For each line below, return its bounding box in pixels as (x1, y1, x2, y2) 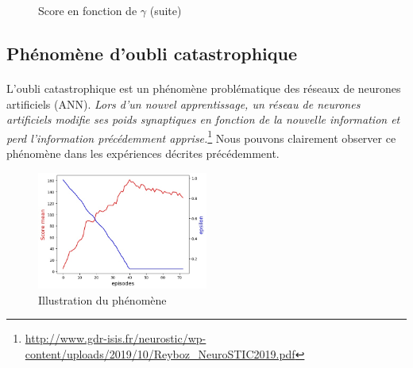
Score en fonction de (38, 2, 137, 18)
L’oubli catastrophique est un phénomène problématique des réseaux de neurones (6, 79, 401, 96)
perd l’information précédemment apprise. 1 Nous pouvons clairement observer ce (6, 127, 396, 146)
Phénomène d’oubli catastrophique (6, 40, 297, 65)
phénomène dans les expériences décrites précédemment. (6, 145, 280, 161)
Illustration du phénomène (38, 291, 167, 308)
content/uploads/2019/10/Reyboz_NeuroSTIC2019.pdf (25, 345, 295, 362)
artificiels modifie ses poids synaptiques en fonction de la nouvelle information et (6, 111, 400, 128)
